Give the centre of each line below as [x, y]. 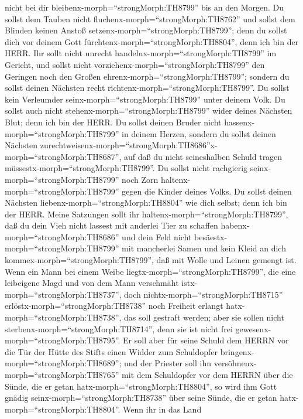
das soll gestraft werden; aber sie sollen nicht [204, 317]
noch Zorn [140, 179]
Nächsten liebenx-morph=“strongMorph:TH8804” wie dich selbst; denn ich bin [146, 202]
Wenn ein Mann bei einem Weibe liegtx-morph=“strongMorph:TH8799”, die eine [150, 271]
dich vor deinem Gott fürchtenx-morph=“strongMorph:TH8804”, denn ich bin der [152, 41]
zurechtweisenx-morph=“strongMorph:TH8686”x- [129, 145]
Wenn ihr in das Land [162, 409]
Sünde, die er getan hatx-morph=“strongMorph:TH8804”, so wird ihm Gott [141, 386]
